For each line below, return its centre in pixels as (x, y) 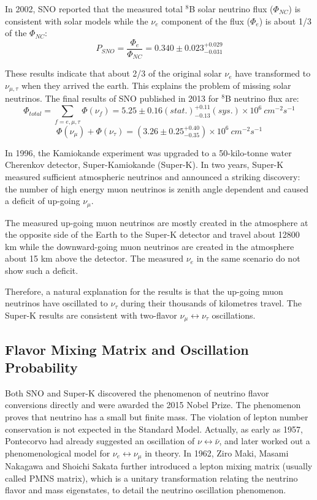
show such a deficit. (42, 270)
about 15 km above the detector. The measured (94, 258)
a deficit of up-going (43, 201)
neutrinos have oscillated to (56, 303)
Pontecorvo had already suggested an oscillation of (100, 441)
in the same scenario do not (248, 258)
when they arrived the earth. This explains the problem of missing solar (156, 85)
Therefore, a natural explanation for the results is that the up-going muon (144, 291)
